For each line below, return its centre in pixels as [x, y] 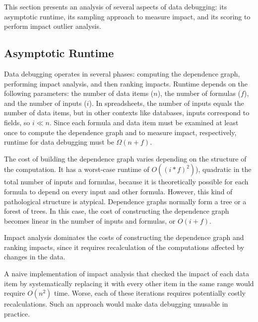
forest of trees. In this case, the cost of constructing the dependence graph [117, 211]
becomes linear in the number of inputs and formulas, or [90, 220]
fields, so [17, 122]
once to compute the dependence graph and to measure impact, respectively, [120, 132]
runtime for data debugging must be [59, 142]
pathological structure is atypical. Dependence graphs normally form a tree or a [125, 201]
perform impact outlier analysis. [53, 26]
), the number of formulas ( [199, 93]
